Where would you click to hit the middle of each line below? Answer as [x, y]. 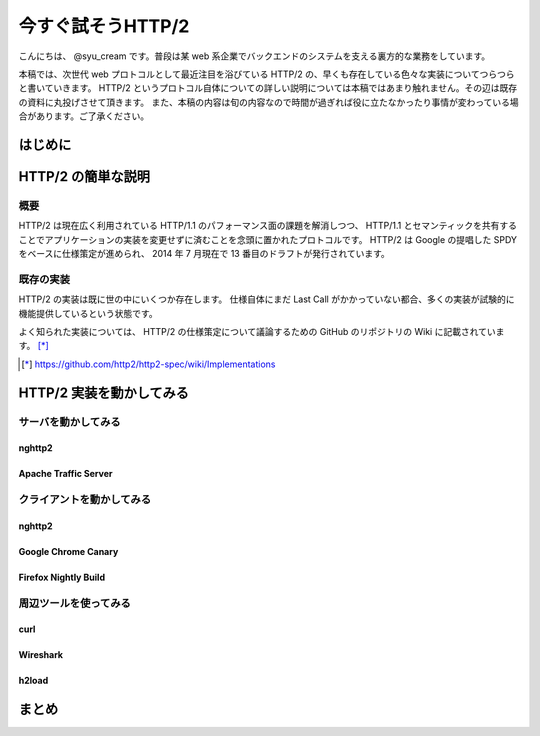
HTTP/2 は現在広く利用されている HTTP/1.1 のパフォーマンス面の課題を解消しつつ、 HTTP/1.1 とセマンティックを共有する [268, 226]
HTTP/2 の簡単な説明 [84, 176]
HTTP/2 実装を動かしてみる [104, 392]
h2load [33, 681]
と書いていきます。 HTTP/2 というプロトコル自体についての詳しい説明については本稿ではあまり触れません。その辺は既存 [268, 88]
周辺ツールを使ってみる [75, 603]
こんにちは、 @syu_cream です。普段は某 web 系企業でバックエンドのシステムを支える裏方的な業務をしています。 [254, 56]
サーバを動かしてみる [69, 422]
